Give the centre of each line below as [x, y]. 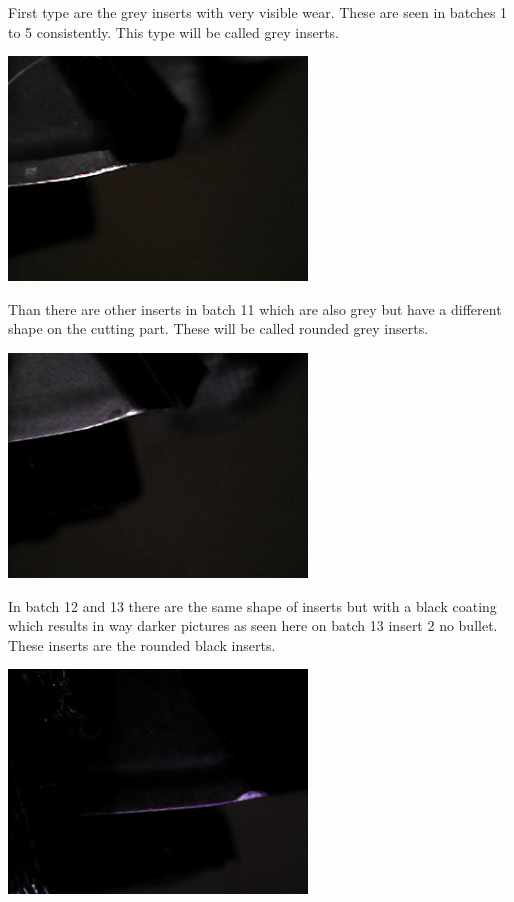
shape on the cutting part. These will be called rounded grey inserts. [218, 328]
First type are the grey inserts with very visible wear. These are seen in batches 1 [258, 12]
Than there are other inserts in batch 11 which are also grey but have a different [255, 308]
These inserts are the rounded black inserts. [142, 644]
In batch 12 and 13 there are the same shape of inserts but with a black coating [252, 605]
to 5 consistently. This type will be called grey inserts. [174, 31]
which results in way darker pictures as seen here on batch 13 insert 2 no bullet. [253, 625]
